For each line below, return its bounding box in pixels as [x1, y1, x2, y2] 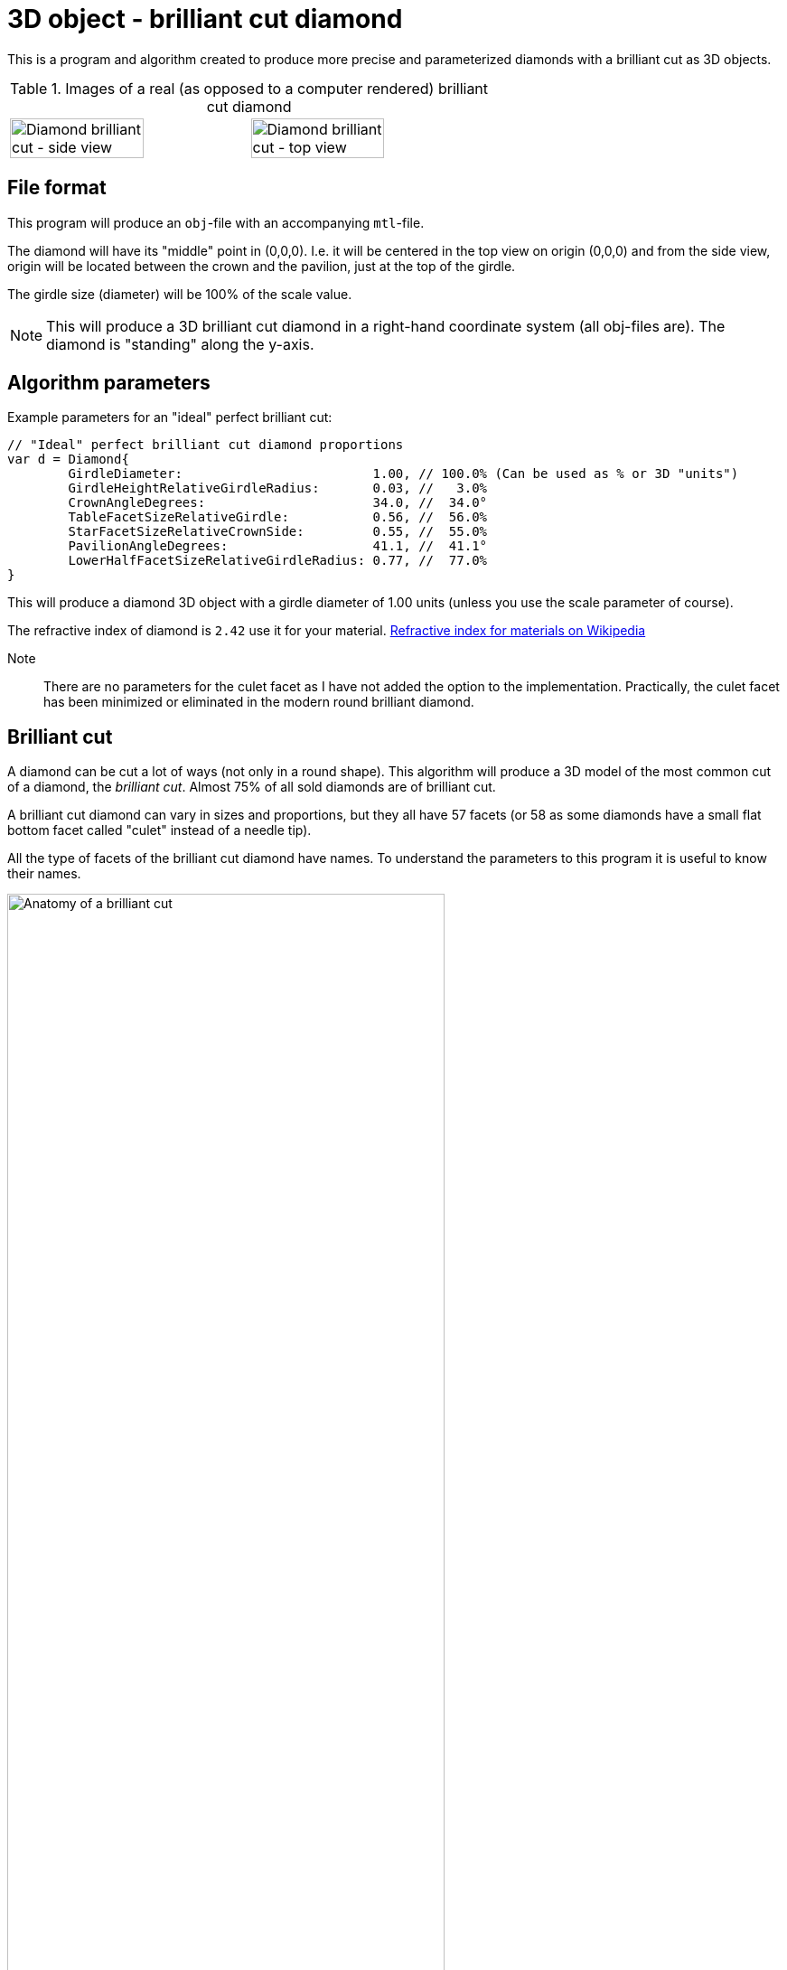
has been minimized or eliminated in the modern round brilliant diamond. [43, 694, 474, 710]
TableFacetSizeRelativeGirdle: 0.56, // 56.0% [68, 510, 488, 525]
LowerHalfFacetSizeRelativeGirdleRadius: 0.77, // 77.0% [68, 553, 488, 568]
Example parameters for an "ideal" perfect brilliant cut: [7, 409, 333, 426]
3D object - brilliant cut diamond [7, 4, 403, 34]
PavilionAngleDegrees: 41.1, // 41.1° [68, 539, 488, 554]
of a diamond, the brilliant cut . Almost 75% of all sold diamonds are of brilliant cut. [7, 779, 496, 795]
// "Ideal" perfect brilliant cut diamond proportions [7, 437, 404, 453]
